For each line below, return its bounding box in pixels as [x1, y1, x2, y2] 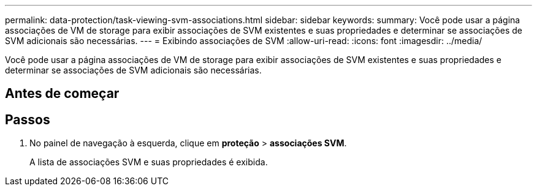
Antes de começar [5, 86, 120, 102]
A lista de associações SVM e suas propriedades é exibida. [29, 157, 268, 168]
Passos [5, 111, 50, 127]
